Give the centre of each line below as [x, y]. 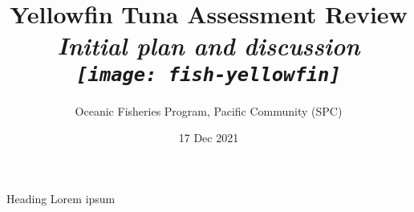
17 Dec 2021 [209, 138]
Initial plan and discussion [209, 46]
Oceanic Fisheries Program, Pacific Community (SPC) [209, 110]
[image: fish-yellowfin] [209, 74]
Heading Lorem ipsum [61, 198]
